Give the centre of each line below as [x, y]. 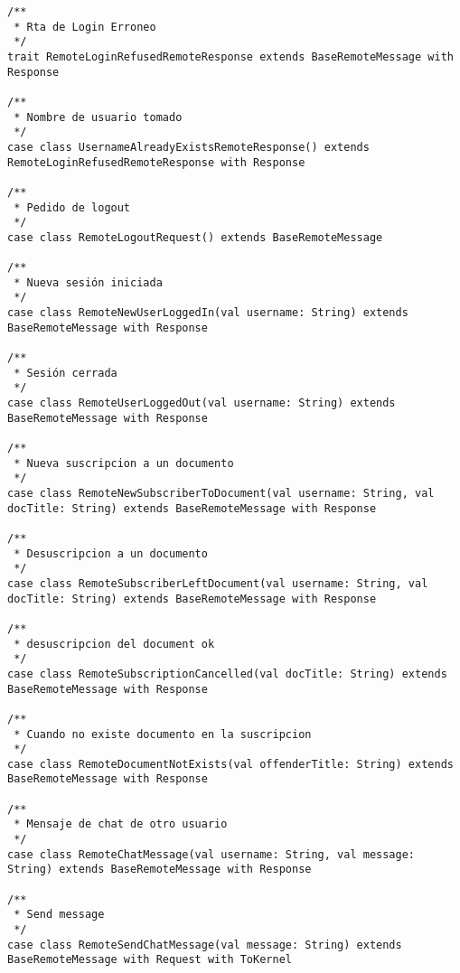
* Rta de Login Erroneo [85, 27]
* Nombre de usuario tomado [98, 117]
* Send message [59, 915]
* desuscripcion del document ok [114, 644]
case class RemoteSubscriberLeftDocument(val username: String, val [218, 583]
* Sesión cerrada [66, 373]
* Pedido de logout [72, 207]
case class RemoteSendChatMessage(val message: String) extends [205, 945]
